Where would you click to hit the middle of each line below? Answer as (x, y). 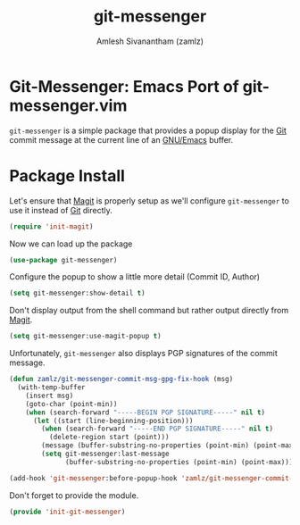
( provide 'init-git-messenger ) (67, 512)
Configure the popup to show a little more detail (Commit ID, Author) (135, 277)
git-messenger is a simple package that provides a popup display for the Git (148, 130)
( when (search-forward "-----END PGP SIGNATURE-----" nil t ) (158, 429)
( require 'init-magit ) (51, 226)
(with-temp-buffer (52, 387)
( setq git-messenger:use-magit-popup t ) (86, 337)
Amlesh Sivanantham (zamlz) (150, 41)
